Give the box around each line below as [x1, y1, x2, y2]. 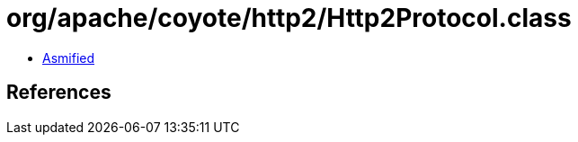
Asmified [42, 49, 95, 66]
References [6, 81, 111, 104]
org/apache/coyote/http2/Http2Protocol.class [6, 3, 572, 33]
